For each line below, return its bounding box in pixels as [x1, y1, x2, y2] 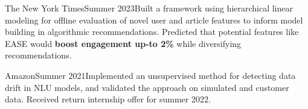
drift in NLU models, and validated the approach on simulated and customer [5, 81, 289, 93]
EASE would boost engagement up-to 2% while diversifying [5, 37, 242, 49]
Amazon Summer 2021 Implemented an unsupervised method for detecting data [5, 69, 296, 81]
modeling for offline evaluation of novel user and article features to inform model [5, 13, 303, 26]
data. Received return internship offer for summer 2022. [5, 93, 211, 105]
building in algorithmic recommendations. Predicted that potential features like [5, 25, 299, 38]
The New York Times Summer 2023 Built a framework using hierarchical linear [5, 2, 294, 14]
